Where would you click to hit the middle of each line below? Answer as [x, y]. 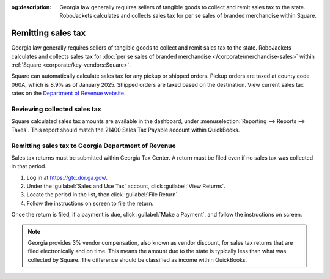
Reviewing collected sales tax [57, 109]
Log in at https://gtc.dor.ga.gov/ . [67, 177]
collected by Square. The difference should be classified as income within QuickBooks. [137, 259]
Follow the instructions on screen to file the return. [90, 203]
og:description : [31, 7]
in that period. [29, 166]
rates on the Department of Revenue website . [68, 93]
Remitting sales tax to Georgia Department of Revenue [94, 146]
